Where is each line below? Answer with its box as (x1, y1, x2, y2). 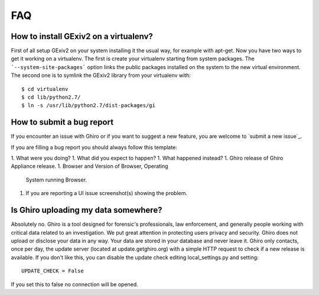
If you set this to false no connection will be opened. (11, 281, 138, 288)
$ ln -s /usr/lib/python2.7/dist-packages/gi (21, 102, 156, 109)
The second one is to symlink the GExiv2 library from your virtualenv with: (11, 72, 191, 79)
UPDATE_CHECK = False (21, 268, 84, 274)
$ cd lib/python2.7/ (21, 94, 81, 101)
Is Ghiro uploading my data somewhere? (11, 205, 162, 215)
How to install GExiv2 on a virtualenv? (11, 31, 154, 41)
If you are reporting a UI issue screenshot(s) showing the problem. (25, 190, 188, 197)
